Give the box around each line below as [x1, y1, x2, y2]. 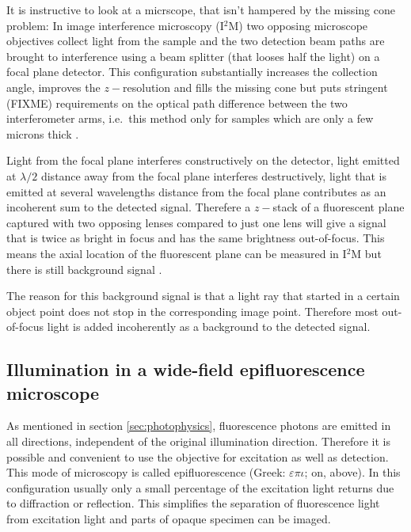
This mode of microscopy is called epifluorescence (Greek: [6, 464, 286, 481]
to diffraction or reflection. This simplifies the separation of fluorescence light [6, 495, 380, 511]
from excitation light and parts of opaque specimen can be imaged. [6, 511, 331, 527]
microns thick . [6, 125, 79, 142]
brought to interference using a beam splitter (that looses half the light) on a [6, 47, 380, 64]
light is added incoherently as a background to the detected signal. [47, 318, 371, 335]
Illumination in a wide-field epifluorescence [6, 357, 365, 382]
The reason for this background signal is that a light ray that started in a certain [6, 287, 400, 304]
